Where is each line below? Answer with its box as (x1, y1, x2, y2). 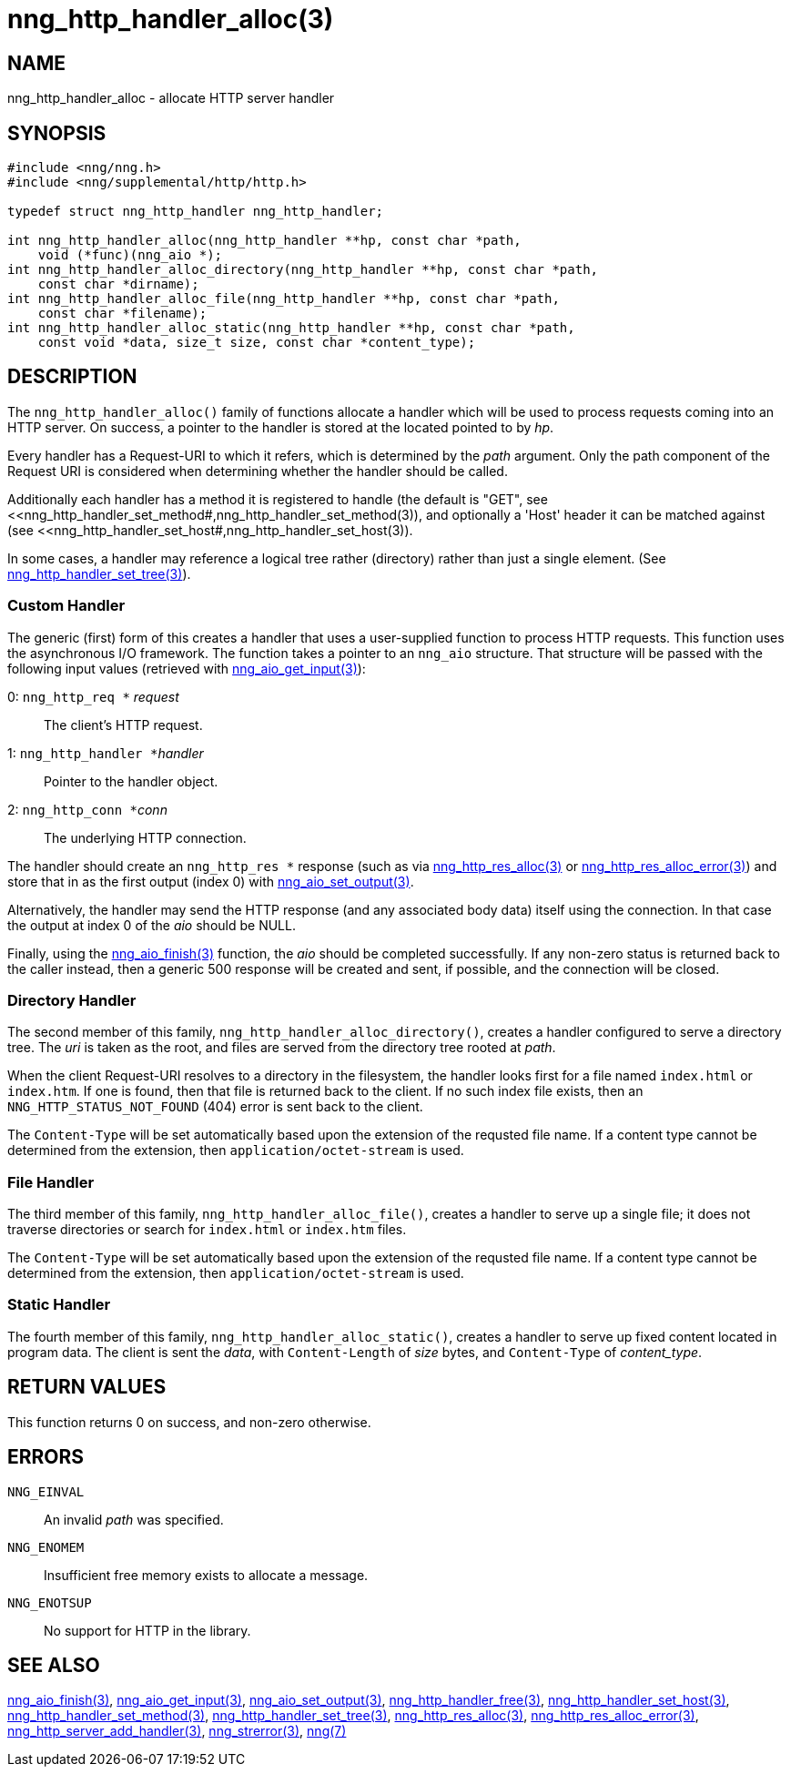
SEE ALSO (7, 1653, 100, 1677)
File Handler (7, 1172, 95, 1191)
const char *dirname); (37, 277, 199, 292)
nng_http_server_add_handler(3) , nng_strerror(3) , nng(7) (7, 1723, 347, 1739)
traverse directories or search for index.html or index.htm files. (7, 1222, 407, 1238)
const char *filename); (37, 306, 208, 321)
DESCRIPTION (7, 365, 137, 389)
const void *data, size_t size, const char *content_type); (37, 335, 476, 350)
